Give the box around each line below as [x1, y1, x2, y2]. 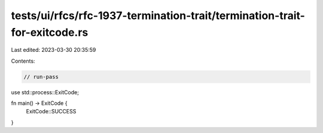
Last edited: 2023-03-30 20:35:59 [11, 47, 96, 54]
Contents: [11, 57, 35, 64]
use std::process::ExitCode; [11, 88, 79, 95]
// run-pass [23, 73, 59, 80]
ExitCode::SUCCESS [26, 108, 77, 115]
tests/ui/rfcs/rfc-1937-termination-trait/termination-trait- [11, 9, 305, 22]
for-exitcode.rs [11, 26, 89, 39]
